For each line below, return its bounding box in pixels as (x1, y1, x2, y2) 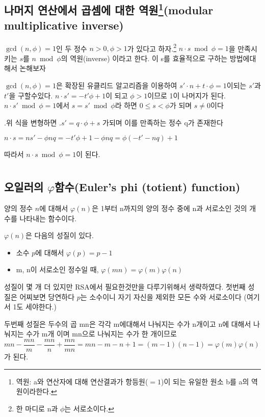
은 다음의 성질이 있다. (25, 230, 94, 241)
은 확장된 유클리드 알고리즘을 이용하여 (56, 80, 177, 91)
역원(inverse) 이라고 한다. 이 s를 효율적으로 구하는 (70, 53, 228, 63)
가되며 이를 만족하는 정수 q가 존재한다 (102, 117, 223, 127)
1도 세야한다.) (13, 301, 57, 312)
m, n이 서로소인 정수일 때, (16, 264, 99, 275)
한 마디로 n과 (16, 403, 58, 413)
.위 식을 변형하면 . (4, 117, 61, 127)
